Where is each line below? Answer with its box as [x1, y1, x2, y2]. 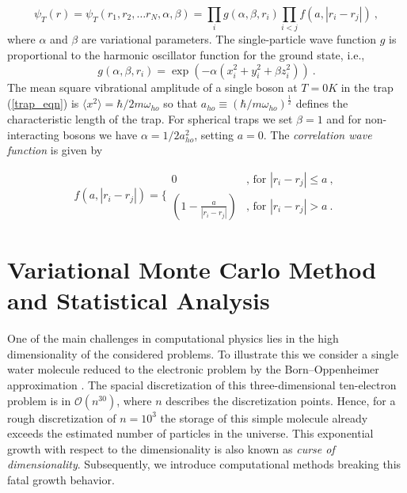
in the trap [340, 78, 394, 95]
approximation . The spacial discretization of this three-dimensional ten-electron [7, 377, 397, 393]
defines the [295, 95, 348, 112]
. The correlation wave [263, 126, 372, 142]
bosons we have [63, 126, 138, 142]
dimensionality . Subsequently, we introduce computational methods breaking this [7, 456, 401, 472]
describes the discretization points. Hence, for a [165, 392, 396, 408]
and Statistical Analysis [7, 284, 270, 317]
